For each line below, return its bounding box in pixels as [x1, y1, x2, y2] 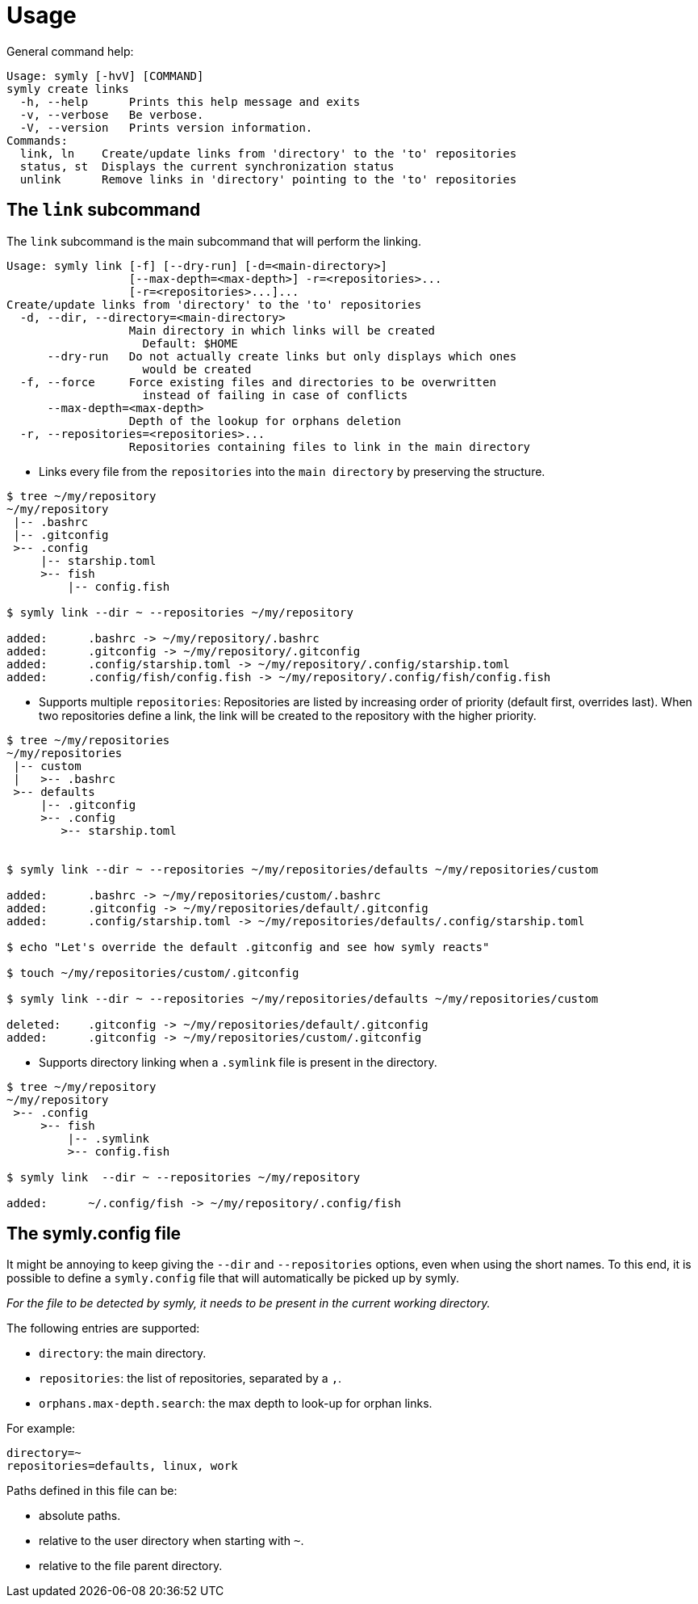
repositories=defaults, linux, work [6, 1459, 238, 1473]
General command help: [6, 44, 134, 58]
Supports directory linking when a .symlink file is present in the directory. [39, 1055, 437, 1069]
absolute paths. [39, 1509, 121, 1523]
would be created [142, 362, 252, 376]
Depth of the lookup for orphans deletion [128, 414, 401, 427]
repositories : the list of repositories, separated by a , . [39, 1371, 342, 1386]
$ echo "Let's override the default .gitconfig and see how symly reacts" [6, 940, 490, 954]
